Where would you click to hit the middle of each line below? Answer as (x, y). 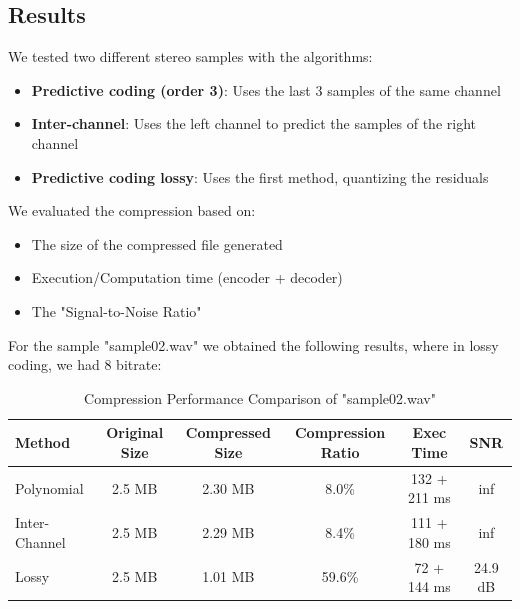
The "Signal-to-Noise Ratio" (116, 310)
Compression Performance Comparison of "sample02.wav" (260, 397)
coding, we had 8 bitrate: (85, 364)
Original (135, 432)
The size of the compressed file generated (157, 243)
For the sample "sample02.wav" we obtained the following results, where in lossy (253, 344)
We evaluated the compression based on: (132, 210)
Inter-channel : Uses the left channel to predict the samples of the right (253, 123)
